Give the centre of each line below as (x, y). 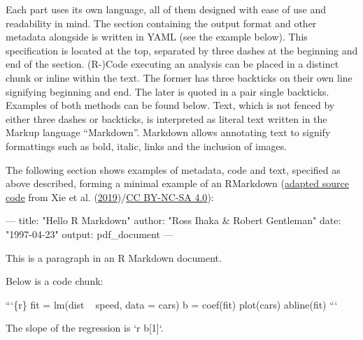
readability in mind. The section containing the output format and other (161, 23)
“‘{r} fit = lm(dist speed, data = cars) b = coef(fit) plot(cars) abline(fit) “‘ (172, 304)
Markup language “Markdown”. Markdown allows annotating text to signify (168, 132)
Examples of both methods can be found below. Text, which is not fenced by (170, 105)
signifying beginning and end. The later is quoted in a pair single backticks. (168, 91)
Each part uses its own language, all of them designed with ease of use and (166, 9)
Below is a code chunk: (55, 281)
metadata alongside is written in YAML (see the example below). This (157, 37)
